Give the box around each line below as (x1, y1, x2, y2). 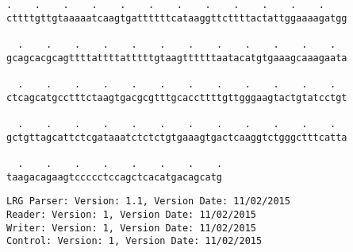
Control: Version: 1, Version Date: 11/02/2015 (6, 235, 263, 247)
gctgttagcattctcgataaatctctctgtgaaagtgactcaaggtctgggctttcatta (6, 131, 347, 143)
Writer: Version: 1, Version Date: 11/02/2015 (6, 222, 256, 234)
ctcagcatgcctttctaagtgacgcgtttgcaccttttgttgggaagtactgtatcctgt (6, 91, 347, 103)
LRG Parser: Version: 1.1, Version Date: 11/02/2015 (6, 196, 290, 207)
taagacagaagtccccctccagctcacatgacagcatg (6, 171, 223, 183)
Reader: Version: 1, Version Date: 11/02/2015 (6, 208, 256, 220)
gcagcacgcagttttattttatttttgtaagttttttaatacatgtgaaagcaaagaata (6, 52, 347, 64)
